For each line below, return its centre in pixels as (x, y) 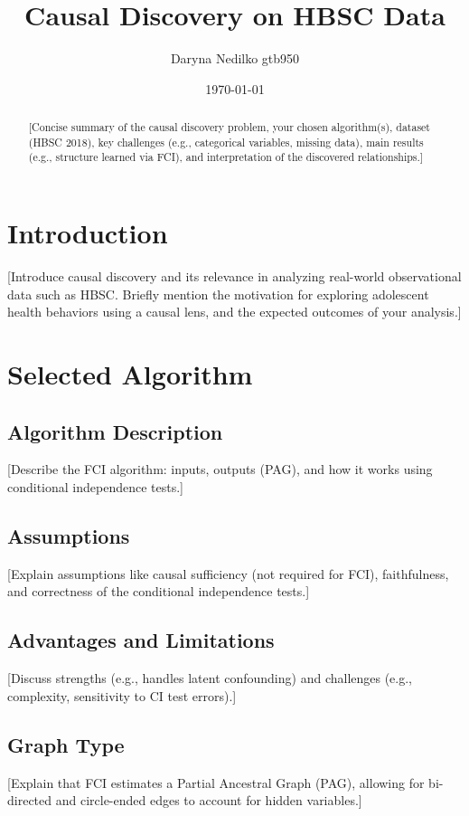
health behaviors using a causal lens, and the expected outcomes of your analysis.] (234, 312)
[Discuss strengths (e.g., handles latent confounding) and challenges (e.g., (210, 678)
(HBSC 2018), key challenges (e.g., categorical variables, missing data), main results (226, 142)
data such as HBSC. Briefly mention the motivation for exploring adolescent (218, 294)
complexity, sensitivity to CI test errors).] (122, 695)
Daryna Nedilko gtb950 (235, 58)
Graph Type (66, 744)
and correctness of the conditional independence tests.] (159, 591)
